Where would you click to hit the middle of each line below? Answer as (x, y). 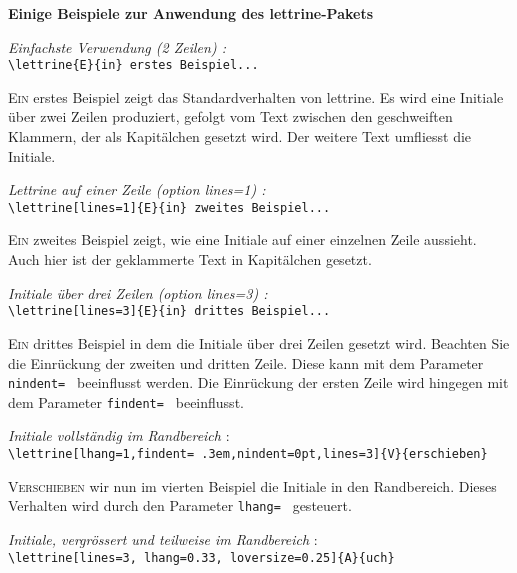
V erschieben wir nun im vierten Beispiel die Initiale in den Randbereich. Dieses (252, 485)
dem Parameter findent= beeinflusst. (126, 401)
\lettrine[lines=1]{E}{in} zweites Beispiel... (169, 207)
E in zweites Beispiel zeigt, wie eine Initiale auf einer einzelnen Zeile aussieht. (242, 239)
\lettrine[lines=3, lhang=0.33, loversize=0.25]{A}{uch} (201, 557)
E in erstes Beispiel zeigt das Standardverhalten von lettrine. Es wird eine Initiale (256, 96)
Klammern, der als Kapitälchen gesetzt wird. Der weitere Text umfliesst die (240, 136)
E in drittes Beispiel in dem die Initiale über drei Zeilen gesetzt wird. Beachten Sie (259, 342)
